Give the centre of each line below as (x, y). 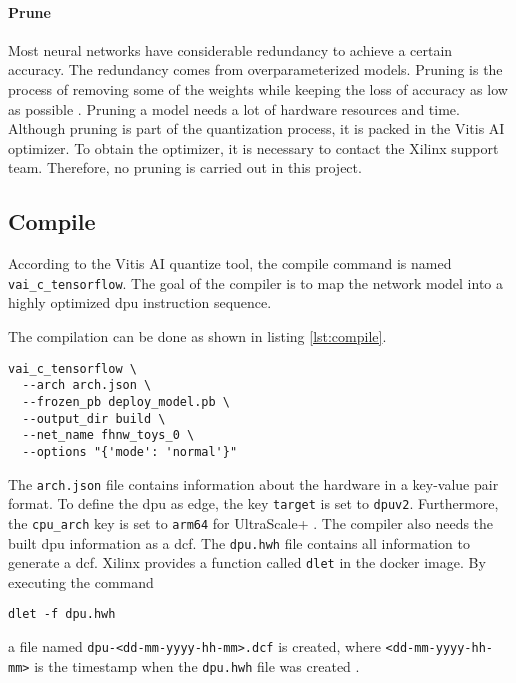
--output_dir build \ (94, 418)
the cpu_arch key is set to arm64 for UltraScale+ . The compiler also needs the (251, 522)
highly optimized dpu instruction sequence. (140, 302)
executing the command (81, 581)
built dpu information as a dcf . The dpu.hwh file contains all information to (239, 542)
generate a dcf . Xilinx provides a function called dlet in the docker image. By (247, 562)
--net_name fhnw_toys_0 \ (108, 435)
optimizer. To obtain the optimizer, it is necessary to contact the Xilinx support (253, 147)
